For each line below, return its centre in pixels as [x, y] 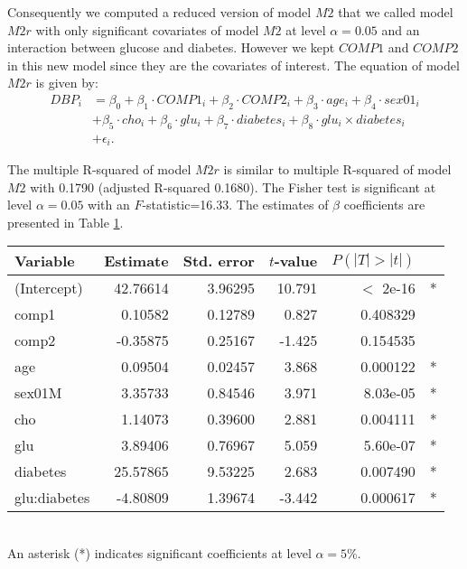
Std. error [219, 261]
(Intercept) [49, 288]
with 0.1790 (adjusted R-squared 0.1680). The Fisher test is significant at [233, 187]
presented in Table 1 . [65, 222]
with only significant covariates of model [147, 29]
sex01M [38, 393]
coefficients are [384, 205]
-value [296, 261]
